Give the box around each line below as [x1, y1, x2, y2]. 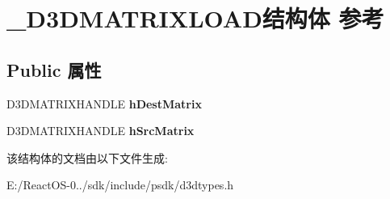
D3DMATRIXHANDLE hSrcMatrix [6, 122, 195, 139]
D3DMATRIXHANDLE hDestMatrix [6, 95, 202, 112]
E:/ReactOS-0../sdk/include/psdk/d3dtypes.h [6, 176, 234, 193]
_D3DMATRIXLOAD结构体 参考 [6, 2, 384, 35]
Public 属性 [6, 57, 102, 82]
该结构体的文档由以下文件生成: [6, 149, 168, 166]
